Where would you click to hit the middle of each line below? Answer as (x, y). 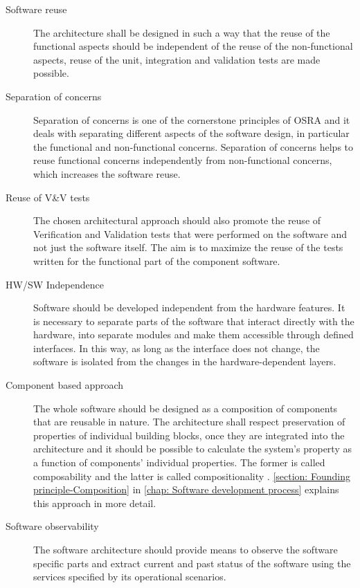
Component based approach (65, 385)
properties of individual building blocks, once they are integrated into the (189, 435)
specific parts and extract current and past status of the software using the (192, 563)
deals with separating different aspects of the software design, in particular (191, 133)
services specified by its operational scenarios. (130, 577)
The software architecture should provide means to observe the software (186, 549)
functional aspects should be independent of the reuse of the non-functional (193, 46)
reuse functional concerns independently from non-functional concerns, (183, 160)
